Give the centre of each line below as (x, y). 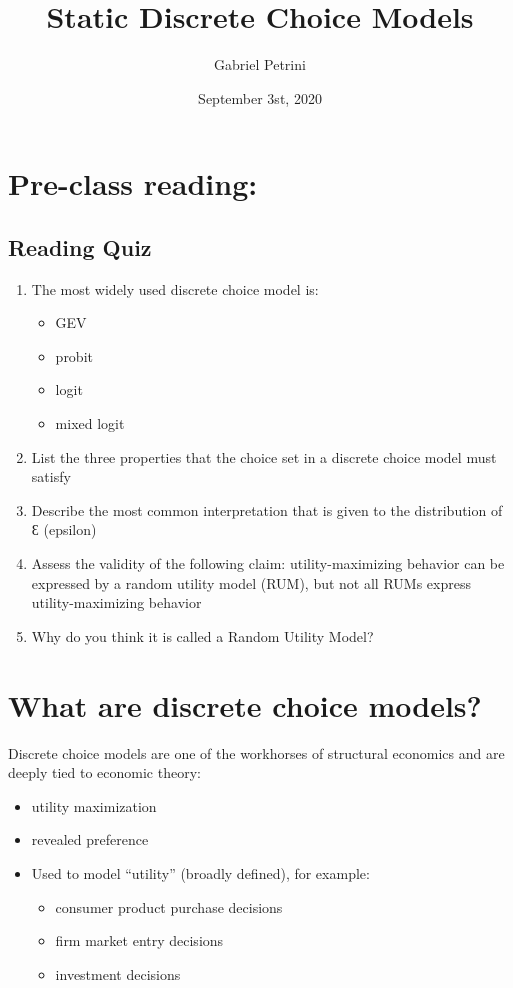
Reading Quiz (80, 246)
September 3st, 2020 (260, 97)
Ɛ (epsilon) (64, 529)
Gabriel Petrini (260, 64)
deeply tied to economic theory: (104, 772)
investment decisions (118, 973)
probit (74, 355)
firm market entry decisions (139, 940)
